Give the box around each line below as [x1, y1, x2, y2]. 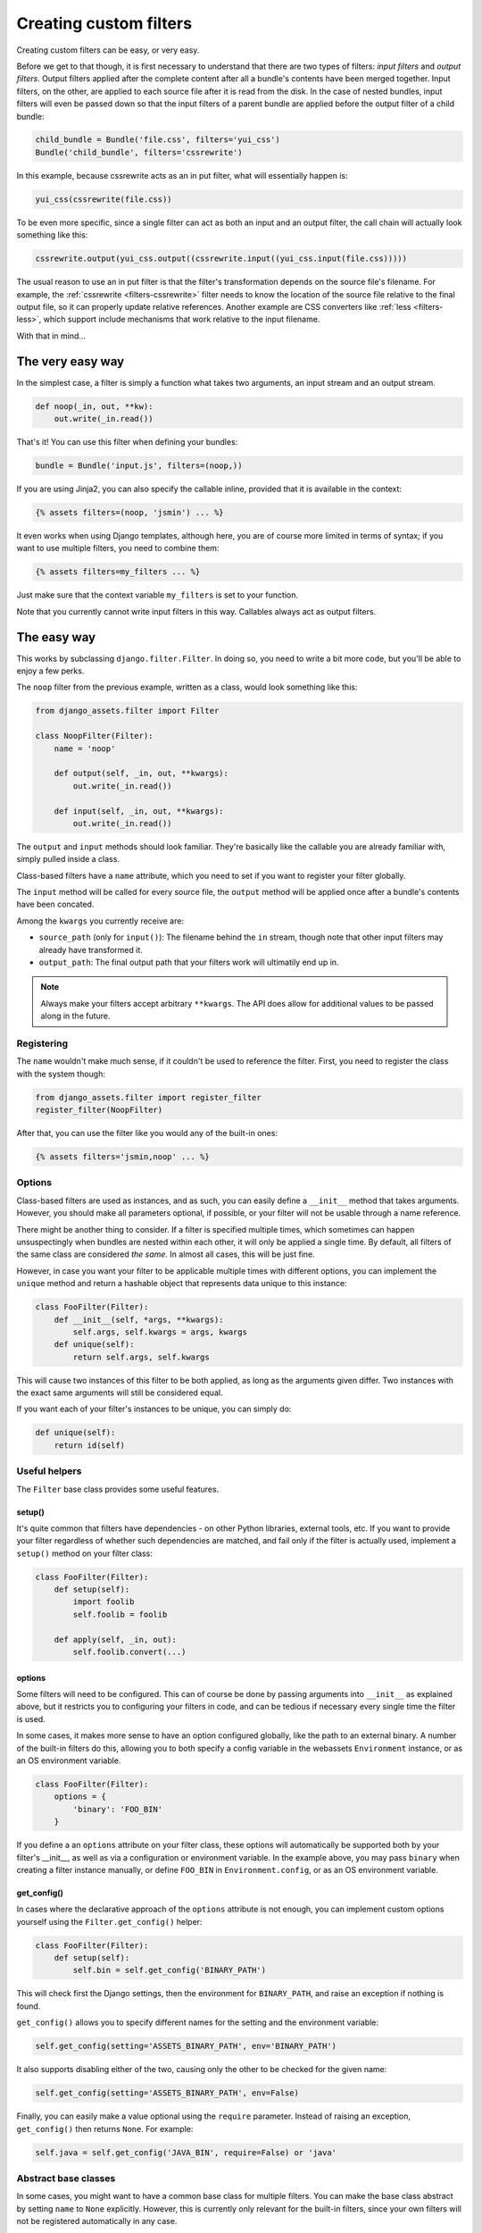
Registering [16, 1037, 69, 1050]
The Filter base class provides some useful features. [16, 1484, 220, 1494]
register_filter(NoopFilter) [35, 1105, 163, 1116]
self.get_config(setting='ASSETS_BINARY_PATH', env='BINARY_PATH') [35, 2041, 337, 2052]
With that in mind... [16, 330, 87, 341]
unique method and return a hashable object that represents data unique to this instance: [16, 1278, 347, 1289]
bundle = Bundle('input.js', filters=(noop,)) [35, 461, 243, 471]
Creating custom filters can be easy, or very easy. [16, 45, 200, 55]
